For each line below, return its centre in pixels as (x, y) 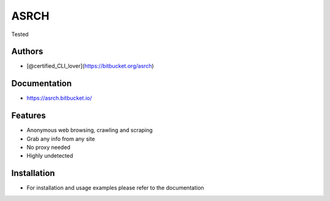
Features (28, 116)
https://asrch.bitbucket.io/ (59, 98)
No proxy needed (48, 147)
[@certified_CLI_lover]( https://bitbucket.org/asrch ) (90, 66)
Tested (20, 34)
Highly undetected (50, 156)
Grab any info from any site (61, 139)
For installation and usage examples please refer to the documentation (115, 188)
